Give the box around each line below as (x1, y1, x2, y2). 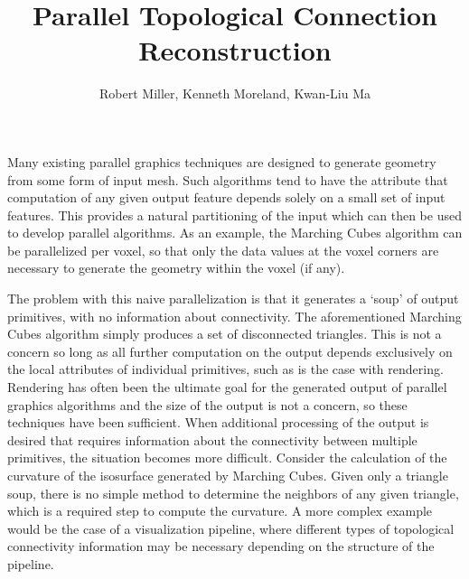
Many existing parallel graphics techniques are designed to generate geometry (7, 152, 436, 171)
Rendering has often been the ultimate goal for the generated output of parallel (7, 378, 447, 397)
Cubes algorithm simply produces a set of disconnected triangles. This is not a (7, 324, 442, 343)
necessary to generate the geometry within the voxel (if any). (7, 258, 345, 277)
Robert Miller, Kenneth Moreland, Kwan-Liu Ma (99, 84, 371, 103)
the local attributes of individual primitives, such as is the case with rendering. (7, 360, 444, 378)
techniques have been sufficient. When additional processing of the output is (7, 413, 429, 432)
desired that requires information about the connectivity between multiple (7, 430, 417, 449)
